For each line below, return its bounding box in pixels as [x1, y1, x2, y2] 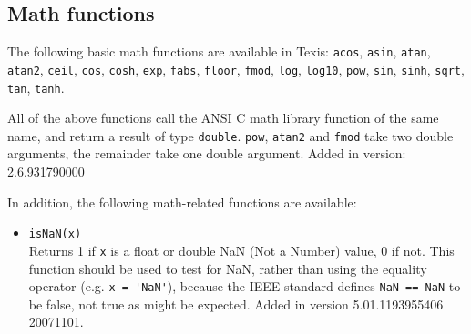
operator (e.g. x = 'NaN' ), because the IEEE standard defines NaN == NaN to [28, 277, 461, 296]
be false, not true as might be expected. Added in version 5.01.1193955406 [28, 294, 444, 313]
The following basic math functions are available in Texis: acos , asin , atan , [7, 42, 431, 61]
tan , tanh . [7, 77, 65, 96]
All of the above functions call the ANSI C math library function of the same [7, 108, 439, 127]
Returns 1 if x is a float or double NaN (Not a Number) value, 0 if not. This [28, 240, 455, 259]
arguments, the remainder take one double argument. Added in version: [7, 144, 406, 163]
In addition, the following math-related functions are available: [7, 192, 357, 211]
